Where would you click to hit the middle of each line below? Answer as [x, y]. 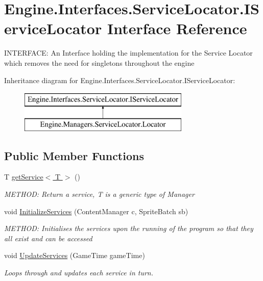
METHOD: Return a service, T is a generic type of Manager [99, 194]
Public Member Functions [74, 155]
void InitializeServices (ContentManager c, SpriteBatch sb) [96, 211]
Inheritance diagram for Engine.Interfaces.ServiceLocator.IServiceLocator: [120, 80]
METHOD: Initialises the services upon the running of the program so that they [129, 228]
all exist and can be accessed [48, 238]
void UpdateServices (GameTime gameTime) [75, 255]
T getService [24, 177]
